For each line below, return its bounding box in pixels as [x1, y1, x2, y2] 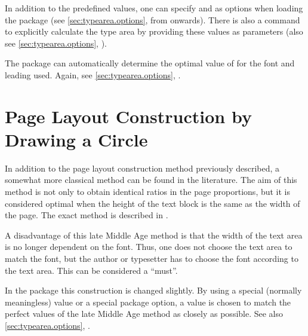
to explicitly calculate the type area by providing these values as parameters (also [5, 25, 303, 38]
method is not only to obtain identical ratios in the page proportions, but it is [5, 185, 291, 198]
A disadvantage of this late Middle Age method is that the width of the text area [5, 228, 303, 241]
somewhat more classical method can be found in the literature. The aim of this [5, 173, 297, 186]
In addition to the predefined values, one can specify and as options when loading [5, 2, 303, 14]
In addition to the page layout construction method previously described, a [5, 161, 280, 174]
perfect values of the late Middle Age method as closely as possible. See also [5, 307, 284, 320]
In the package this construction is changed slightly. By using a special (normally [5, 284, 302, 297]
